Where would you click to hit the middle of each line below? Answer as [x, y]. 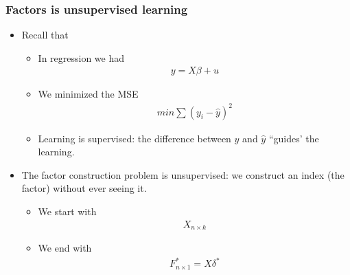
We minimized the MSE [88, 94]
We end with [65, 248]
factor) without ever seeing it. [84, 188]
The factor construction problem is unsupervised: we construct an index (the [183, 174]
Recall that [45, 35]
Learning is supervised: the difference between [135, 138]
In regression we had [81, 57]
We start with [67, 211]
